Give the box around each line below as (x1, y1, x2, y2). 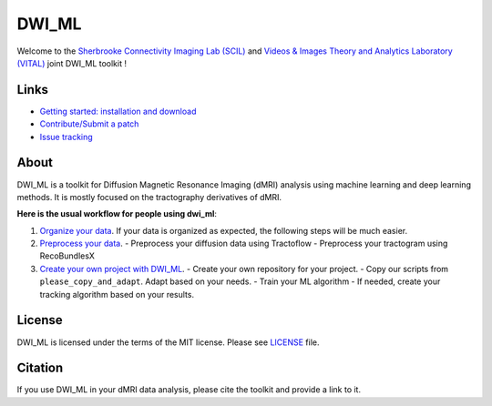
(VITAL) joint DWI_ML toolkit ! (16, 57, 128, 68)
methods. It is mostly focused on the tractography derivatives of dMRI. (16, 191, 282, 202)
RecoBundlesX (39, 250, 96, 261)
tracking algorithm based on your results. (39, 289, 195, 299)
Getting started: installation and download (39, 106, 197, 117)
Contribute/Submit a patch (39, 118, 139, 129)
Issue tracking (39, 131, 93, 142)
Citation (16, 360, 64, 376)
